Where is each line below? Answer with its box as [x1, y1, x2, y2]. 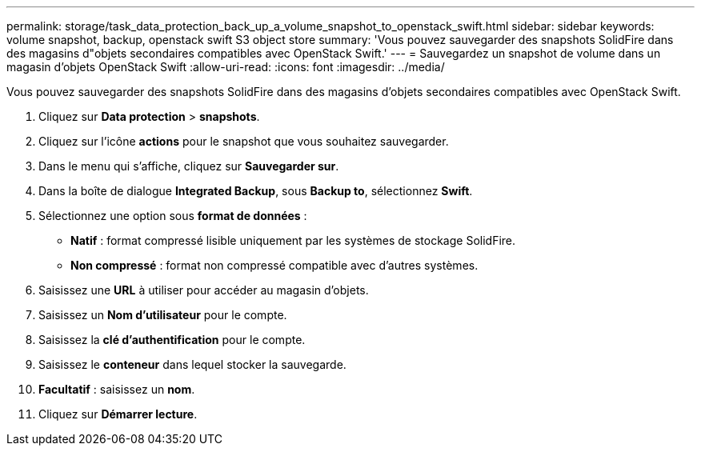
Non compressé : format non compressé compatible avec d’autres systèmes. [70, 258, 479, 272]
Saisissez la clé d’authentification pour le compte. [38, 333, 306, 346]
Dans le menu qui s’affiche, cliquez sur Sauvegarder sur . [38, 159, 339, 173]
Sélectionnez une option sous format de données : [38, 209, 307, 222]
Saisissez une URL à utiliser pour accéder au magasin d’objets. [38, 283, 369, 297]
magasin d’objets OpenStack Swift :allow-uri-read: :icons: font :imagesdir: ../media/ [6, 60, 445, 74]
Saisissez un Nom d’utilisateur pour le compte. [38, 308, 287, 322]
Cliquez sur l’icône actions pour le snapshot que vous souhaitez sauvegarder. [38, 134, 449, 148]
